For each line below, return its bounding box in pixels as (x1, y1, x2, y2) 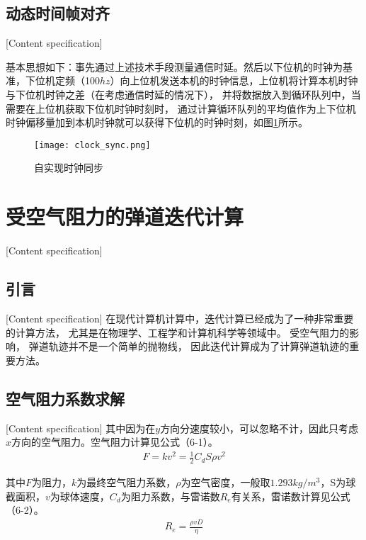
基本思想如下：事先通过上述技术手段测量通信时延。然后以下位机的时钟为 (6, 59, 343, 74)
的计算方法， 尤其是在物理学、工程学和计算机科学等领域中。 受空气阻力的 (6, 325, 350, 339)
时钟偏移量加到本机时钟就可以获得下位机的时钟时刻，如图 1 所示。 (6, 115, 308, 130)
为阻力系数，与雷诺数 (120, 488, 220, 503)
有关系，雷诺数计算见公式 (231, 488, 350, 503)
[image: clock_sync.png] (34, 140, 151, 150)
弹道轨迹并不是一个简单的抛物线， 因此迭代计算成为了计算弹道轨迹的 (28, 339, 350, 354)
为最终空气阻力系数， (76, 475, 176, 490)
